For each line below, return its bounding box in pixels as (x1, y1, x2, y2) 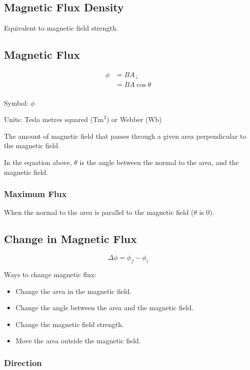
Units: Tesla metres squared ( (4, 114, 93, 124)
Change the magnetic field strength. (15, 319, 124, 329)
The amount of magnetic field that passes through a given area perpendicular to (4, 130, 247, 141)
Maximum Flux (4, 188, 67, 200)
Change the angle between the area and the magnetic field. (15, 302, 194, 313)
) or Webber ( (106, 114, 148, 124)
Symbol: (4, 97, 29, 108)
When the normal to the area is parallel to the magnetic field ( (4, 207, 194, 217)
